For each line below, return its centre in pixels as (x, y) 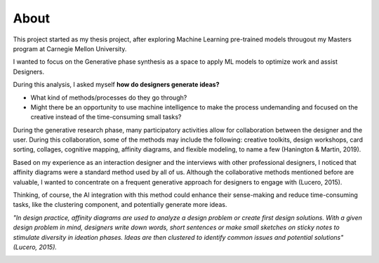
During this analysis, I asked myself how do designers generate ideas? (117, 85)
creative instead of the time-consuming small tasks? (106, 117)
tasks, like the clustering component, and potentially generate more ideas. (120, 205)
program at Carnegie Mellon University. (70, 48)
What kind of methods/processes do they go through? (109, 97)
